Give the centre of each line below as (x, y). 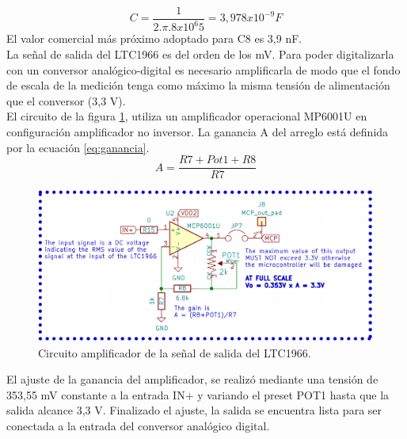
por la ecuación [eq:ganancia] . (78, 147)
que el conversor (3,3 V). (66, 100)
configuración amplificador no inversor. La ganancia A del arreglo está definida (198, 131)
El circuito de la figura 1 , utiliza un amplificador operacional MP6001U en (187, 116)
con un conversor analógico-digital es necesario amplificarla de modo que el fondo (203, 69)
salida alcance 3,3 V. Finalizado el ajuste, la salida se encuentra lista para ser (194, 410)
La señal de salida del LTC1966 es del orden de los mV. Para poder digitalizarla (200, 54)
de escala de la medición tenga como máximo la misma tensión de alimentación (198, 85)
